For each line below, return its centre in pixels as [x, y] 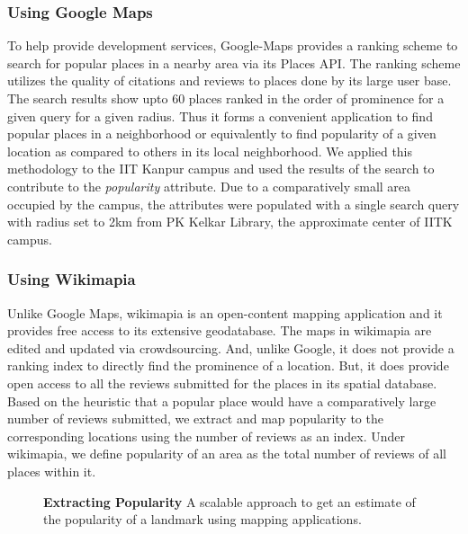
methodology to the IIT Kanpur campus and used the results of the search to [221, 169]
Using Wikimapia [72, 279]
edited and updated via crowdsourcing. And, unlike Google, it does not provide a [231, 347]
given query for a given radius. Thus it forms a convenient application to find [220, 116]
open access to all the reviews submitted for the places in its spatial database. [222, 383]
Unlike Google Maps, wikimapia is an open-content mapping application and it [225, 312]
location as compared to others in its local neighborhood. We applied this [210, 151]
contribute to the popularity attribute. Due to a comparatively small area [209, 186]
